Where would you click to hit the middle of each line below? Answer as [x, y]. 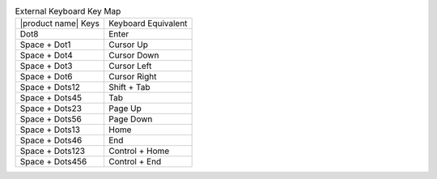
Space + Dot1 [45, 45]
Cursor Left [130, 66]
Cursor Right [132, 77]
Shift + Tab [129, 87]
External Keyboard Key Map [68, 11]
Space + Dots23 [51, 109]
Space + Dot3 [46, 66]
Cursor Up [128, 45]
